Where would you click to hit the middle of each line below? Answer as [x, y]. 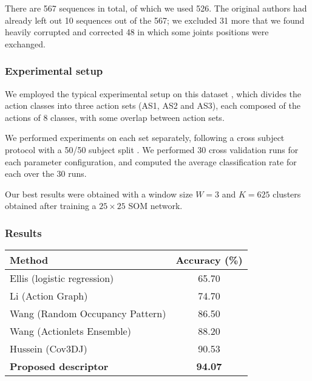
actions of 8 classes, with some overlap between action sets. [115, 117]
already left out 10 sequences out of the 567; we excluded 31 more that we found [155, 20]
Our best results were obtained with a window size [99, 194]
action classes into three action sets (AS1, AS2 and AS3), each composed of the [153, 105]
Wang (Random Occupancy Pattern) [88, 314]
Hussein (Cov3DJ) [49, 349]
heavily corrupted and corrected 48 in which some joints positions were [137, 32]
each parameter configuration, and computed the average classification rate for [151, 161]
